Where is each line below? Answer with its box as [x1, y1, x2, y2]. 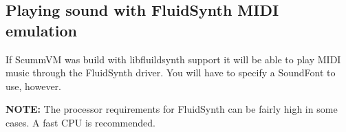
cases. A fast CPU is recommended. [6, 115, 155, 129]
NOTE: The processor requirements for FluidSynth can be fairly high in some [6, 102, 338, 116]
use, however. [6, 78, 61, 93]
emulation [6, 19, 77, 41]
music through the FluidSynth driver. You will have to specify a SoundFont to [6, 65, 336, 80]
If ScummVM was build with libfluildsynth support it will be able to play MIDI [6, 52, 341, 66]
